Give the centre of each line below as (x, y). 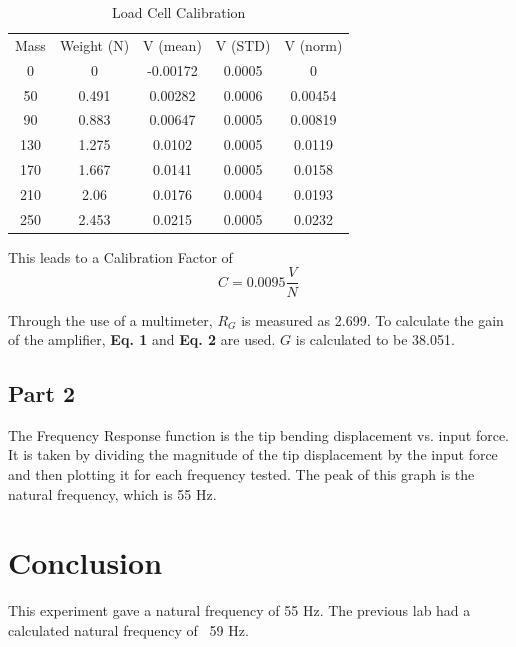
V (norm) (313, 44)
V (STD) (243, 44)
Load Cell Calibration (179, 12)
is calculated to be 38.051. (375, 339)
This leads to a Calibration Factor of (120, 256)
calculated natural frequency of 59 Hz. (128, 629)
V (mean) (172, 44)
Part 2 (42, 393)
